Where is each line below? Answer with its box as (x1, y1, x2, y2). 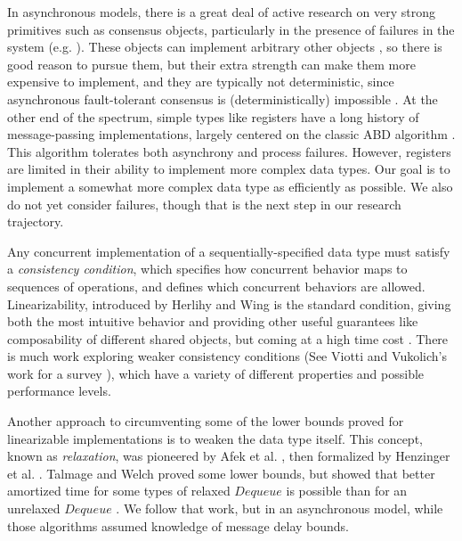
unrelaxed (7, 499, 61, 518)
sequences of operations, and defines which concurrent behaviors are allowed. (7, 276, 426, 295)
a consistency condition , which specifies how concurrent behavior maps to (7, 259, 408, 278)
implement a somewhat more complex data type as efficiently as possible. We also (7, 176, 453, 195)
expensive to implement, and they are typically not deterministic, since (7, 72, 394, 91)
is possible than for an (286, 481, 408, 500)
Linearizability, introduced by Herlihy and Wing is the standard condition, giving (7, 294, 451, 313)
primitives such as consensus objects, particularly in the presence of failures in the (7, 20, 455, 38)
